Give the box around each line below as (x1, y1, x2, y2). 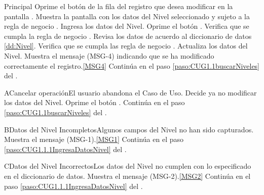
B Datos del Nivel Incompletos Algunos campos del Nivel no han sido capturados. (4, 124, 254, 134)
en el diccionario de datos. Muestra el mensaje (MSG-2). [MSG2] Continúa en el (4, 170, 251, 181)
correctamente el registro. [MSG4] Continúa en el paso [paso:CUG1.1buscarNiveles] (4, 60, 260, 71)
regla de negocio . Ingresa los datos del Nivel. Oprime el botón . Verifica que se (4, 21, 249, 31)
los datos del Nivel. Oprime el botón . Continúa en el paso (4, 97, 185, 108)
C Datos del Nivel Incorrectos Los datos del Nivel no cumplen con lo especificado (4, 161, 251, 171)
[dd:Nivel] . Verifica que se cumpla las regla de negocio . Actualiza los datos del (4, 40, 248, 51)
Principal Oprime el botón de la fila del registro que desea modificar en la (4, 1, 233, 11)
